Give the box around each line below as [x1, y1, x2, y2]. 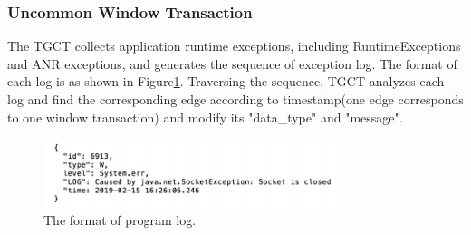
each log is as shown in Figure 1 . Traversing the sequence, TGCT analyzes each [7, 72, 445, 91]
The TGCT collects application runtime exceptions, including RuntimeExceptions [7, 36, 461, 55]
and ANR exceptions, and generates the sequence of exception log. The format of [7, 54, 457, 73]
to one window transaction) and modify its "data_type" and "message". [7, 107, 403, 126]
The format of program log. [43, 211, 197, 230]
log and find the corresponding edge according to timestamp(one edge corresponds [7, 90, 464, 108]
